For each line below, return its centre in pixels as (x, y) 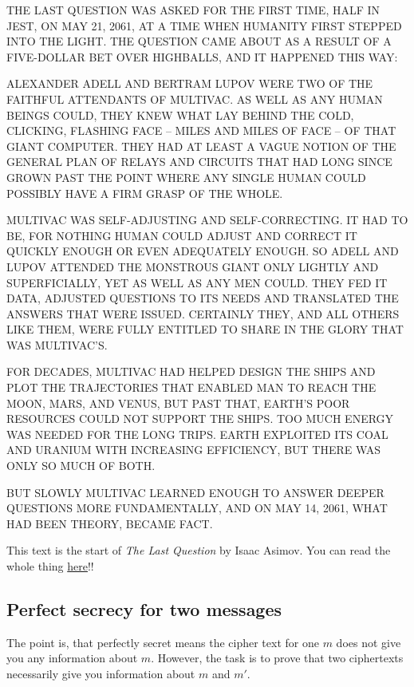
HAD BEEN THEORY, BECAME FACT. (110, 523)
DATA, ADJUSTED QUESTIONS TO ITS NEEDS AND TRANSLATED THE (203, 298)
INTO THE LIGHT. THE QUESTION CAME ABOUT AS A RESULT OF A (199, 41)
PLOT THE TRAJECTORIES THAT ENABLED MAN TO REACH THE (191, 387)
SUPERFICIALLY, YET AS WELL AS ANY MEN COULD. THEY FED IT (197, 282)
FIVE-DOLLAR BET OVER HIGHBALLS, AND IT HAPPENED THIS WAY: (202, 56)
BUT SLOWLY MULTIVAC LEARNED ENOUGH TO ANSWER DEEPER (195, 492)
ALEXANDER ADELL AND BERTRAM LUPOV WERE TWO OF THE (190, 83)
